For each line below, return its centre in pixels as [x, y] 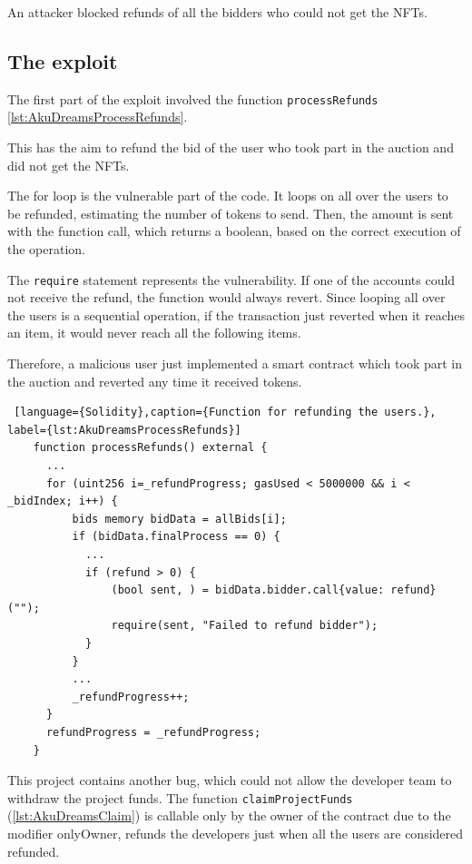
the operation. [47, 249]
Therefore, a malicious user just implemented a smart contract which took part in [235, 363]
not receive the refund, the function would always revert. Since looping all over [226, 297]
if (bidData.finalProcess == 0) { [176, 537]
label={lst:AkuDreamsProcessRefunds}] [124, 430]
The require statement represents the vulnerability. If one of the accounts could [231, 279]
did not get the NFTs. [69, 165]
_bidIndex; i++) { [63, 501]
